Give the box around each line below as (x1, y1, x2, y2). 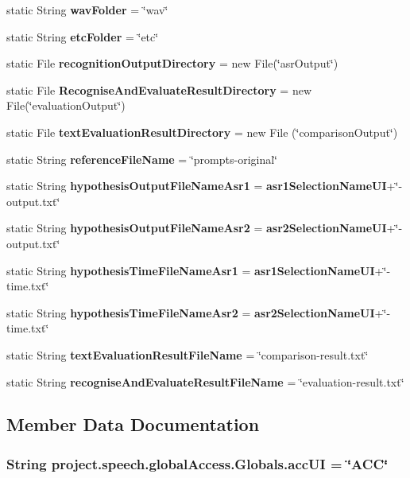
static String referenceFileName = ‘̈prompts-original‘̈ (6, 150, 277, 167)
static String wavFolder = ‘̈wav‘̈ (6, 2, 168, 17)
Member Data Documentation (6, 412, 260, 437)
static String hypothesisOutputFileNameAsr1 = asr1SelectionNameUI (6, 177, 387, 194)
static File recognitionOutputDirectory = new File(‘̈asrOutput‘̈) (6, 55, 338, 72)
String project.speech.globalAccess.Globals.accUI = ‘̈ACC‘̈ (6, 453, 389, 473)
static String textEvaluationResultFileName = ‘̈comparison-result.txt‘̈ (6, 346, 369, 363)
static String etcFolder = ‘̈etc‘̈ (6, 28, 159, 45)
